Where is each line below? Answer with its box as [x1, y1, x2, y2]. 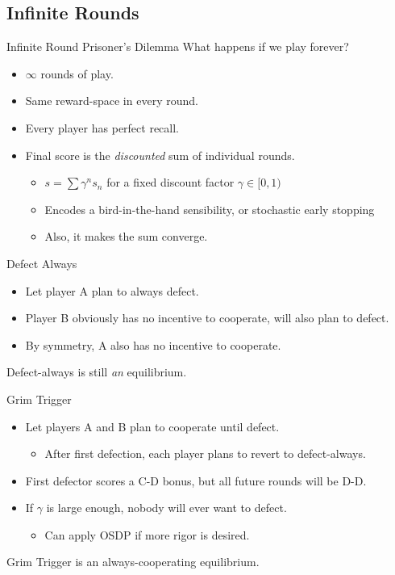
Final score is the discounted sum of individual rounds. [25, 146, 295, 163]
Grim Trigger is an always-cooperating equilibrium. [6, 553, 260, 570]
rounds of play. [40, 65, 114, 82]
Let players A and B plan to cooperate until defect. [25, 418, 280, 434]
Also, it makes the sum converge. [44, 228, 208, 245]
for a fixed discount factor [106, 174, 235, 191]
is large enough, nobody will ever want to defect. [46, 499, 287, 516]
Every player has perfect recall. [25, 119, 180, 136]
